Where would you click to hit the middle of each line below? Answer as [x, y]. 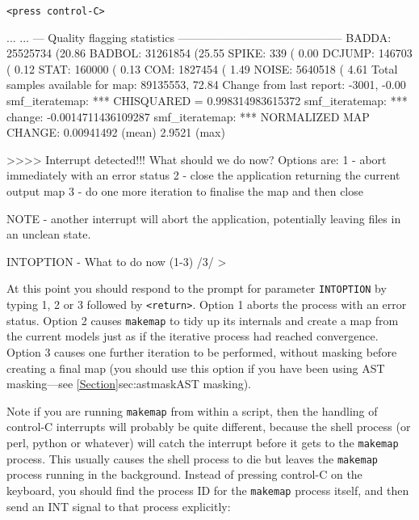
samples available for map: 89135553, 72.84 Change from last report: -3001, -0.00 [206, 85]
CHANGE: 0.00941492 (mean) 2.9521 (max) [116, 132]
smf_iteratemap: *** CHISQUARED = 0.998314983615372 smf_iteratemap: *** [207, 101]
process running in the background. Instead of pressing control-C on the [184, 474]
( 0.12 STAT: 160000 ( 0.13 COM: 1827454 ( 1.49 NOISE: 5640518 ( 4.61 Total [202, 68]
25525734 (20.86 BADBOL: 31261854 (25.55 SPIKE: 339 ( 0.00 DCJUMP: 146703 [209, 53]
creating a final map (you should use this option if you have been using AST [196, 368]
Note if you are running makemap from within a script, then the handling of [192, 410]
